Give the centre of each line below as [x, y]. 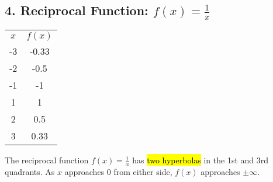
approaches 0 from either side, [118, 171]
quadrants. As [30, 171]
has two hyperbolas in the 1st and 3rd [201, 160]
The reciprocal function [47, 160]
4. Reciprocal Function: [77, 10]
